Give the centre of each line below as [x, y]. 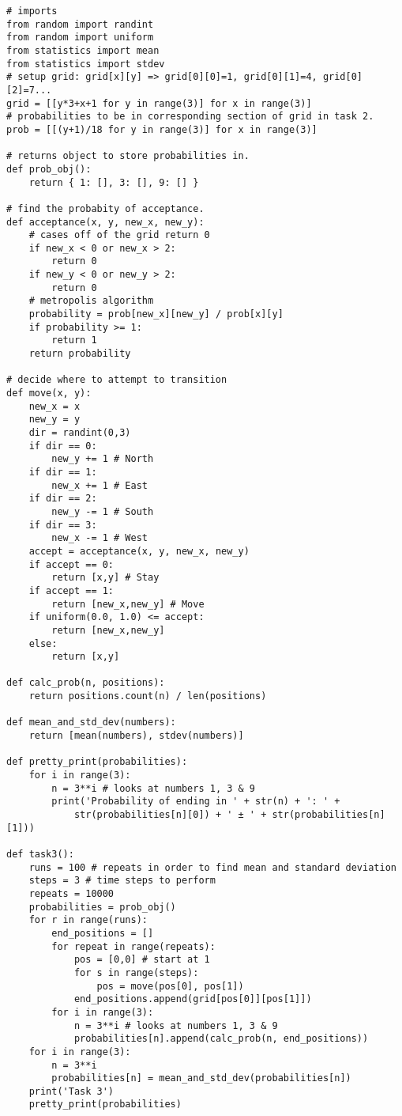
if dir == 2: [63, 499]
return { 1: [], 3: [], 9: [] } [114, 182]
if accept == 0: [71, 564]
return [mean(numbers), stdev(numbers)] [136, 736]
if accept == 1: [71, 590]
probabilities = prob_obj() [102, 907]
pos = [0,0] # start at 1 [142, 960]
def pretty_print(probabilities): [97, 762]
